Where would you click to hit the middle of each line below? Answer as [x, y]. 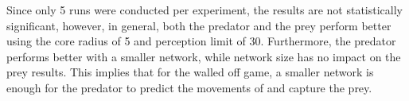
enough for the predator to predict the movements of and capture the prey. [189, 87]
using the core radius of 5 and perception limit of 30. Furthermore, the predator [201, 41]
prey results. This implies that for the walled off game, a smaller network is [190, 72]
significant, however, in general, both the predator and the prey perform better [199, 25]
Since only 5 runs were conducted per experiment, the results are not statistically [204, 10]
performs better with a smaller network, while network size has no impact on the [204, 56]
